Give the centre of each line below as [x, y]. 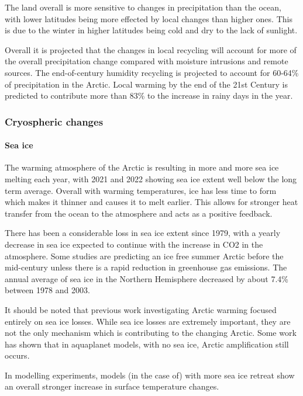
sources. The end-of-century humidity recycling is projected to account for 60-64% [152, 72]
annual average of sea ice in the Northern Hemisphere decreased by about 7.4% [147, 278]
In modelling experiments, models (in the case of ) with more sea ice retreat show [150, 375]
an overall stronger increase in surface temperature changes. [112, 386]
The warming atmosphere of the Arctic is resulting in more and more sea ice [142, 167]
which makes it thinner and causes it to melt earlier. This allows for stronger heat [151, 202]
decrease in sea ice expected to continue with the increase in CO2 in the [134, 244]
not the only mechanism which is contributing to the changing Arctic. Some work [151, 333]
